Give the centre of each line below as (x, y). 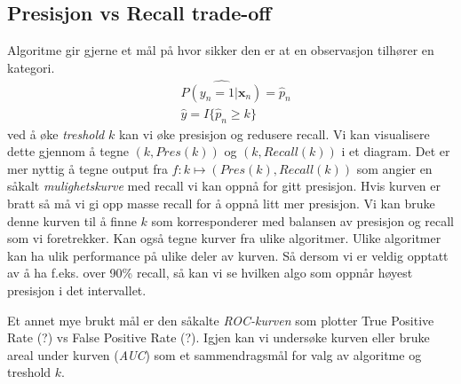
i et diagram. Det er (396, 151)
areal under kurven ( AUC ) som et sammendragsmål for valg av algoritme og (215, 354)
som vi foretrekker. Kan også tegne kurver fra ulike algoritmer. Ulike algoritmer (224, 238)
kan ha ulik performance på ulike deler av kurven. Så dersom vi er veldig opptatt (228, 255)
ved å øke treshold (56, 133)
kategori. (31, 67)
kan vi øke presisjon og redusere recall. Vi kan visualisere (274, 133)
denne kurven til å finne (72, 220)
